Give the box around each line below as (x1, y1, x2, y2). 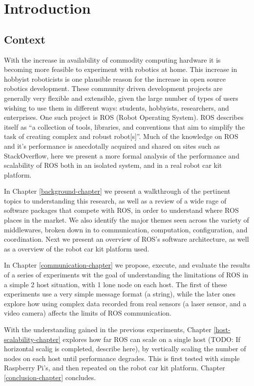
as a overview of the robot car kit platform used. (4, 243, 149, 253)
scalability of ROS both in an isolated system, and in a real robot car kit (4, 160, 222, 170)
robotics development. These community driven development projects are (4, 83, 223, 93)
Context (4, 31, 45, 46)
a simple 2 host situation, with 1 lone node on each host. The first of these (4, 279, 227, 289)
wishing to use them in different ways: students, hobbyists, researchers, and (4, 102, 229, 113)
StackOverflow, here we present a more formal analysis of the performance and (4, 150, 239, 160)
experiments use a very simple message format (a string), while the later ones (4, 289, 235, 299)
